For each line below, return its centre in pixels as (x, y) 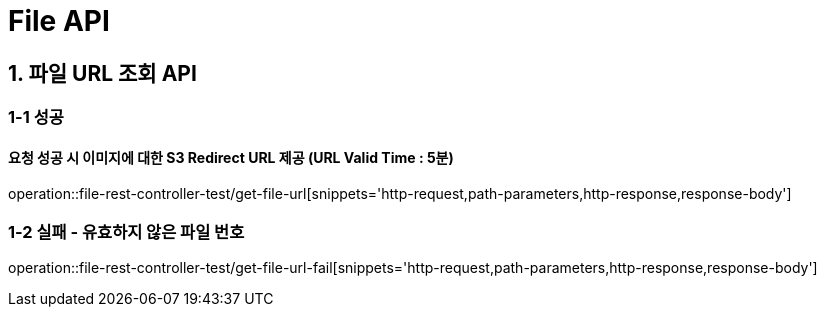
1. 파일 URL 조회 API (102, 73)
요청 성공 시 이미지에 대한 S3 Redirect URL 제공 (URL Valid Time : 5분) (231, 157)
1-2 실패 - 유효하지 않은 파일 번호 (126, 231)
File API (59, 21)
